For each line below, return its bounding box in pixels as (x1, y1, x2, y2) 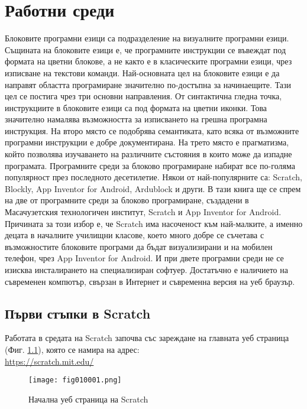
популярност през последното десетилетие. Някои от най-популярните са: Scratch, (5, 171, 302, 183)
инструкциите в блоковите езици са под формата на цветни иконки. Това (5, 101, 267, 113)
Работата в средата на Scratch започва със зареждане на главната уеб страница (5, 332, 289, 344)
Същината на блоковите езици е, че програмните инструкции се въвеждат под (5, 43, 286, 56)
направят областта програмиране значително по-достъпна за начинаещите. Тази (5, 78, 292, 90)
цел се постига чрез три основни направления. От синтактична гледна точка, (5, 90, 282, 102)
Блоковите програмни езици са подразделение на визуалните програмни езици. (5, 32, 289, 44)
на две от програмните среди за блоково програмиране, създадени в (5, 194, 249, 206)
